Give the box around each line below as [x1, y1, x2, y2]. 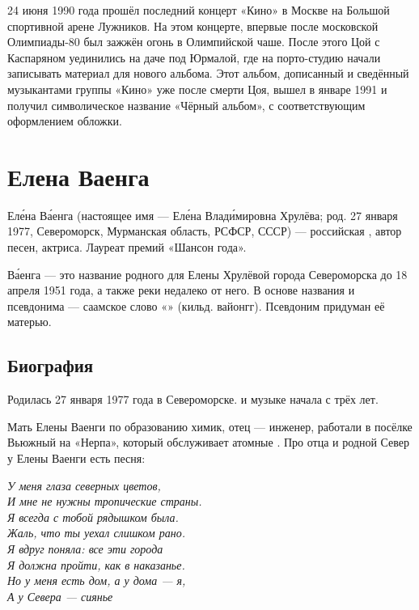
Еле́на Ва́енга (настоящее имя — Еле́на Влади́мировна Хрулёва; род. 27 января [7, 206, 398, 223]
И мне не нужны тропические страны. [7, 493, 202, 510]
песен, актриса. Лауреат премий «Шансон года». [7, 239, 247, 256]
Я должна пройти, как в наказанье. [7, 556, 185, 573]
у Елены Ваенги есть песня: [7, 450, 146, 467]
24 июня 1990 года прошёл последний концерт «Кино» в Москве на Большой [7, 2, 390, 18]
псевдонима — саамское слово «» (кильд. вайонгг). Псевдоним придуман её [7, 297, 385, 314]
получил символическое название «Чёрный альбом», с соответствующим [7, 96, 366, 113]
